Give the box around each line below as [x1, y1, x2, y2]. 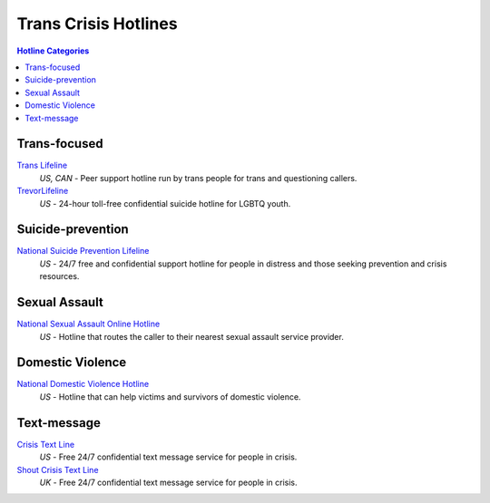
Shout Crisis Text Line [16, 464, 99, 475]
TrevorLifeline [16, 186, 69, 197]
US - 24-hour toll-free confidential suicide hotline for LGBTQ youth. [39, 198, 291, 208]
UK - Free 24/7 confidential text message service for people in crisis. [39, 477, 299, 488]
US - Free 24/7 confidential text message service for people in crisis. [39, 451, 298, 462]
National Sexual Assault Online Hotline [16, 318, 161, 330]
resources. [39, 271, 80, 282]
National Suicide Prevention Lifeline [16, 246, 150, 256]
